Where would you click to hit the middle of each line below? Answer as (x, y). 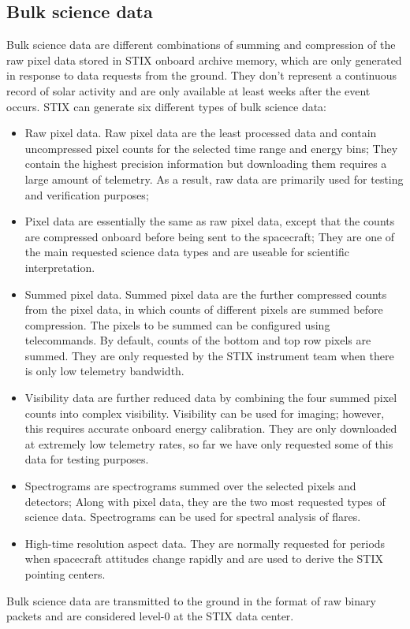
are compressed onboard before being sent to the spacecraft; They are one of (210, 236)
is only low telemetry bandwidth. (104, 371)
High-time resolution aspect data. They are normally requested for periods (205, 543)
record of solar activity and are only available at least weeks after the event (188, 90)
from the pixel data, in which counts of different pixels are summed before (204, 309)
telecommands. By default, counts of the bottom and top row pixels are (198, 340)
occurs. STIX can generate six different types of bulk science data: (166, 106)
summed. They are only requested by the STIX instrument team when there (209, 355)
